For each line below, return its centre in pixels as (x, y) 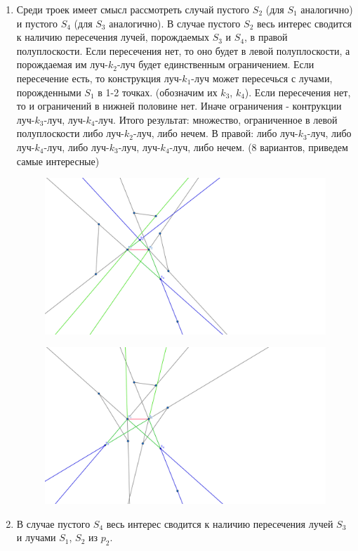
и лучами (36, 537)
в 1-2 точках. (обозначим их (158, 92)
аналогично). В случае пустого (175, 23)
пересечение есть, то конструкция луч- (99, 78)
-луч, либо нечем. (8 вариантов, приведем (259, 147)
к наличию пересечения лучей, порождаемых (113, 37)
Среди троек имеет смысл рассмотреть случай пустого (133, 9)
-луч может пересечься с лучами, (262, 78)
